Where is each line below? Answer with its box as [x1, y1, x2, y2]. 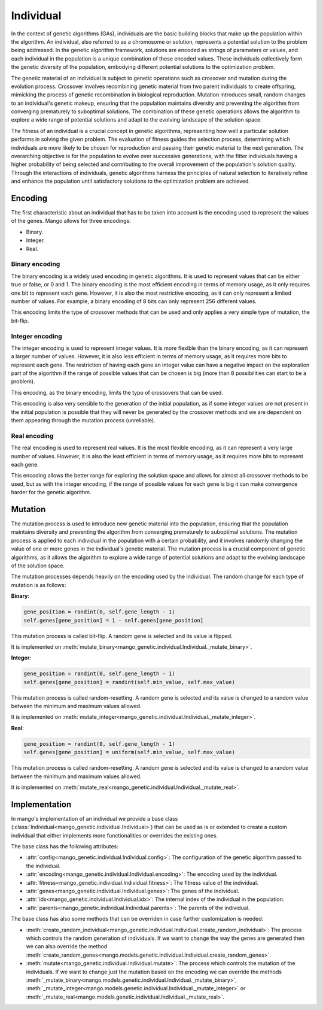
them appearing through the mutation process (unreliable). [11, 417, 156, 424]
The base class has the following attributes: [11, 843, 119, 850]
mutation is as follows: [11, 581, 66, 588]
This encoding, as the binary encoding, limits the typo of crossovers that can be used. [11, 389, 224, 396]
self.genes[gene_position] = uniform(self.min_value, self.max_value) [23, 749, 236, 756]
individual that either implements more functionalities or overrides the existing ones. [11, 831, 218, 839]
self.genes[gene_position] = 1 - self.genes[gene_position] [23, 617, 204, 624]
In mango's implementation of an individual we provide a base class [11, 815, 178, 822]
